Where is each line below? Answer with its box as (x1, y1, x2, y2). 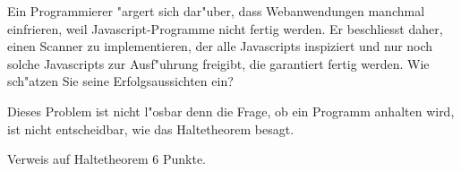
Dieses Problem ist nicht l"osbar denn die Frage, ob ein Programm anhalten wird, (7, 101, 455, 120)
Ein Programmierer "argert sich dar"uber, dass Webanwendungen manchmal (7, 2, 425, 20)
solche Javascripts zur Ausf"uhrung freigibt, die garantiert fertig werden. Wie (7, 54, 430, 73)
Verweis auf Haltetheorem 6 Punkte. (7, 150, 207, 168)
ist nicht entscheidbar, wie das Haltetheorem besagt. (7, 119, 295, 138)
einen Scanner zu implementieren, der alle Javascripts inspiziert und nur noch (7, 37, 433, 56)
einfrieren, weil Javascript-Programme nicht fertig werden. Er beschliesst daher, (7, 19, 443, 38)
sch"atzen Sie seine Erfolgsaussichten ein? (7, 72, 234, 90)
